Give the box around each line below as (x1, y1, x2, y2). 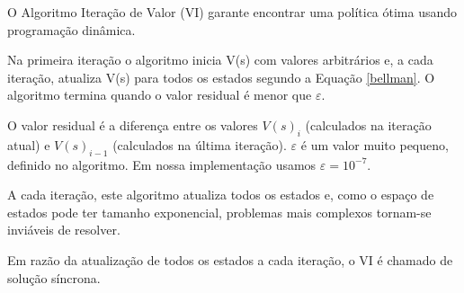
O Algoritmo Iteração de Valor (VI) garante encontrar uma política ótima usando (7, 3, 458, 21)
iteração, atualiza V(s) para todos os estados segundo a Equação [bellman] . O (7, 67, 435, 86)
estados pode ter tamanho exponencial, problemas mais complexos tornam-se (7, 202, 432, 221)
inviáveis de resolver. (7, 220, 120, 239)
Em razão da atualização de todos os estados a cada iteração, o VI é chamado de (7, 250, 453, 269)
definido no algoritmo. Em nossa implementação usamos (7, 155, 317, 173)
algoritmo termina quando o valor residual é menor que (7, 85, 312, 104)
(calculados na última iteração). (112, 135, 287, 154)
